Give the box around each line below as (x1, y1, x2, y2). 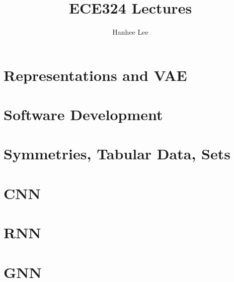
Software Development (4, 104, 163, 125)
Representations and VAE (4, 64, 187, 85)
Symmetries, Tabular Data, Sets (4, 143, 230, 164)
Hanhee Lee (112, 27, 148, 37)
